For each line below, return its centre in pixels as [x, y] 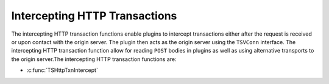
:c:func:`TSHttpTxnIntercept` [62, 70]
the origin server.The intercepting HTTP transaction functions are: [94, 59]
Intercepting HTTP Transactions [94, 16]
